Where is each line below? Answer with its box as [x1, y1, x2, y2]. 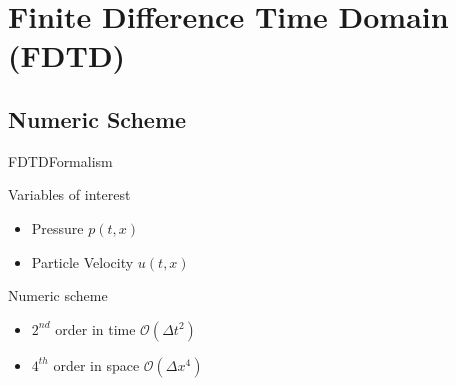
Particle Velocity [31, 251, 134, 272]
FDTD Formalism [8, 150, 113, 171]
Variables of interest [8, 184, 131, 205]
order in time [55, 318, 136, 339]
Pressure [31, 217, 84, 238]
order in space [53, 354, 140, 375]
